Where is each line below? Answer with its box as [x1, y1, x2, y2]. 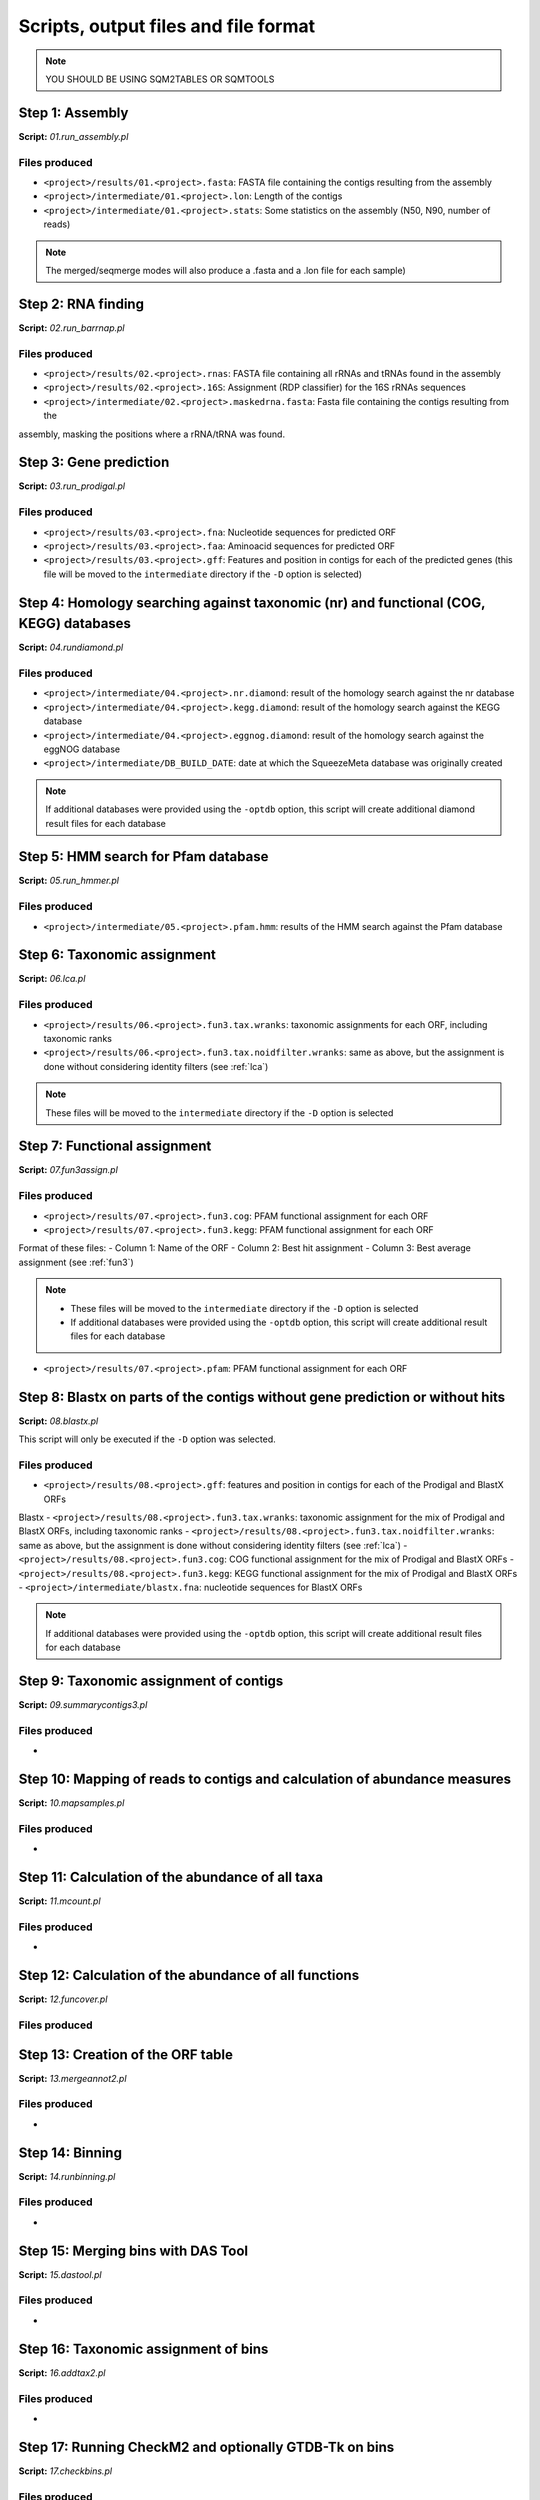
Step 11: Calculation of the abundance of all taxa [18, 1869, 324, 1885]
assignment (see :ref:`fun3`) [18, 1256, 134, 1268]
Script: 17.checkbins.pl [18, 2465, 113, 2477]
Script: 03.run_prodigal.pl [18, 480, 125, 492]
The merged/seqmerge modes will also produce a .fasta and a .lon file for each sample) [45, 264, 407, 276]
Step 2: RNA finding [18, 295, 145, 312]
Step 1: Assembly [18, 104, 129, 121]
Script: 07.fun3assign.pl [18, 1164, 119, 1176]
